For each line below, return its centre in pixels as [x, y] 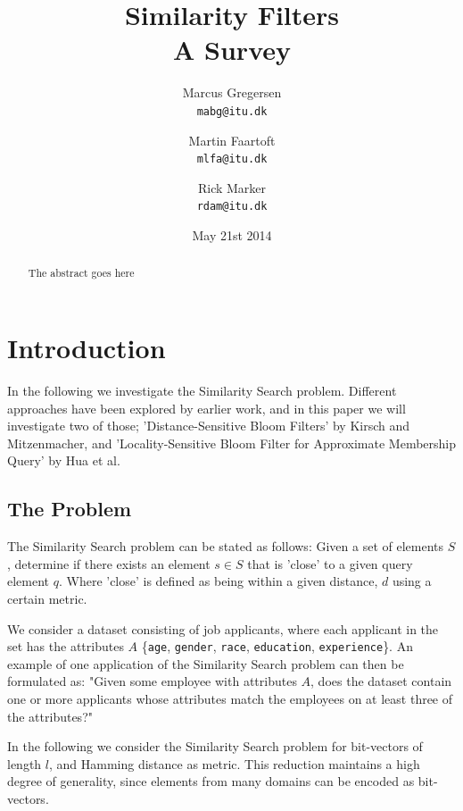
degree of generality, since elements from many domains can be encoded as [211, 781]
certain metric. [47, 598]
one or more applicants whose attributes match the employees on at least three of [230, 699]
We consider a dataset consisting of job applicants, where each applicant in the [223, 628]
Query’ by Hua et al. [64, 460]
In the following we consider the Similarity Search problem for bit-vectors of [215, 746]
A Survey [232, 50]
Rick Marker [232, 187]
